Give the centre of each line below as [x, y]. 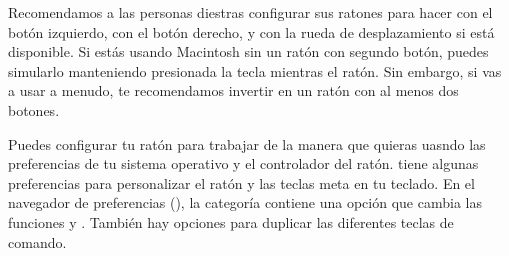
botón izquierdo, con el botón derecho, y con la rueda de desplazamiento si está [251, 31]
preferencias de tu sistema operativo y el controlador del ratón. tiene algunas [243, 163]
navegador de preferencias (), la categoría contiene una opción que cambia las [245, 202]
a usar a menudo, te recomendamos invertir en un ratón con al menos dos [233, 90]
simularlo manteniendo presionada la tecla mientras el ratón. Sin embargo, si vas [255, 70]
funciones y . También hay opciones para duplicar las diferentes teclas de [231, 221]
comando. [37, 241]
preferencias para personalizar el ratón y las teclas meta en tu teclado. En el [241, 182]
